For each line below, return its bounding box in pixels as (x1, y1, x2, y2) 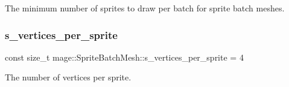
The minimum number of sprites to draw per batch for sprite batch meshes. (5, 2, 285, 14)
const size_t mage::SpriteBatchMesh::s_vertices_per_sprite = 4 (5, 50, 244, 63)
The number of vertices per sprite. (5, 71, 132, 83)
